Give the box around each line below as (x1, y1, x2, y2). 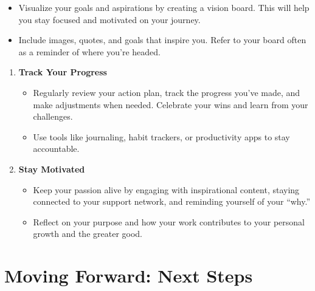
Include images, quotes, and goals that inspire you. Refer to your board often (18, 33, 306, 46)
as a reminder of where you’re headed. (18, 45, 161, 58)
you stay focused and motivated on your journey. (18, 13, 201, 26)
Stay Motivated (18, 162, 85, 175)
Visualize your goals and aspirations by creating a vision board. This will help (18, 1, 310, 13)
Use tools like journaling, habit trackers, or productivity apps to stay (33, 130, 290, 143)
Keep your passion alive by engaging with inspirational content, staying (33, 183, 300, 196)
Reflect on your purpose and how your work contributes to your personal (33, 215, 305, 228)
